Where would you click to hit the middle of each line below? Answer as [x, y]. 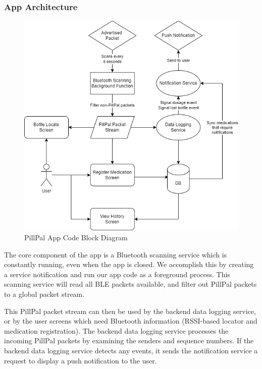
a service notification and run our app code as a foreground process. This [117, 274]
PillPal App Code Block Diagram [76, 238]
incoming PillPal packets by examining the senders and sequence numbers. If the [129, 340]
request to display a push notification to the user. [81, 360]
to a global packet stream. [44, 294]
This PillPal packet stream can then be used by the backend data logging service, [130, 311]
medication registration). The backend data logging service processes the [116, 330]
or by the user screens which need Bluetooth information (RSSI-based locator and [131, 321]
